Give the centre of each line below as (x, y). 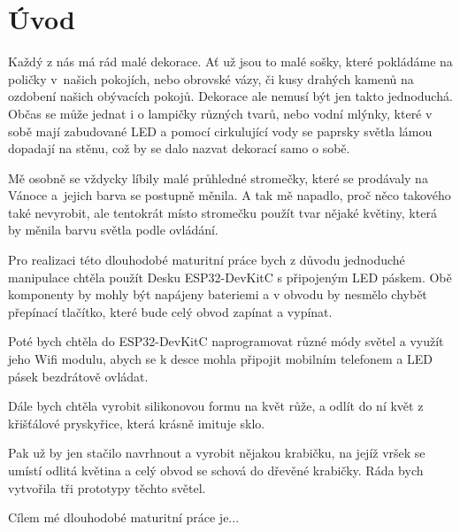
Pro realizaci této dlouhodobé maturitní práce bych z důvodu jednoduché (207, 260)
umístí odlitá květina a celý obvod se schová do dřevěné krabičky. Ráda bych (216, 470)
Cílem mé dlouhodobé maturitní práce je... (124, 517)
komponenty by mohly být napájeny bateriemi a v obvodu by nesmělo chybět (218, 294)
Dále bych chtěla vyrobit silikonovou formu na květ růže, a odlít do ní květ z (216, 406)
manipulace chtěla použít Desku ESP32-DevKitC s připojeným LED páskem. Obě (230, 277)
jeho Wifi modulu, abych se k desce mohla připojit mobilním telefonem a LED (220, 359)
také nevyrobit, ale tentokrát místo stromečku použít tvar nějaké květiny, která (222, 212)
